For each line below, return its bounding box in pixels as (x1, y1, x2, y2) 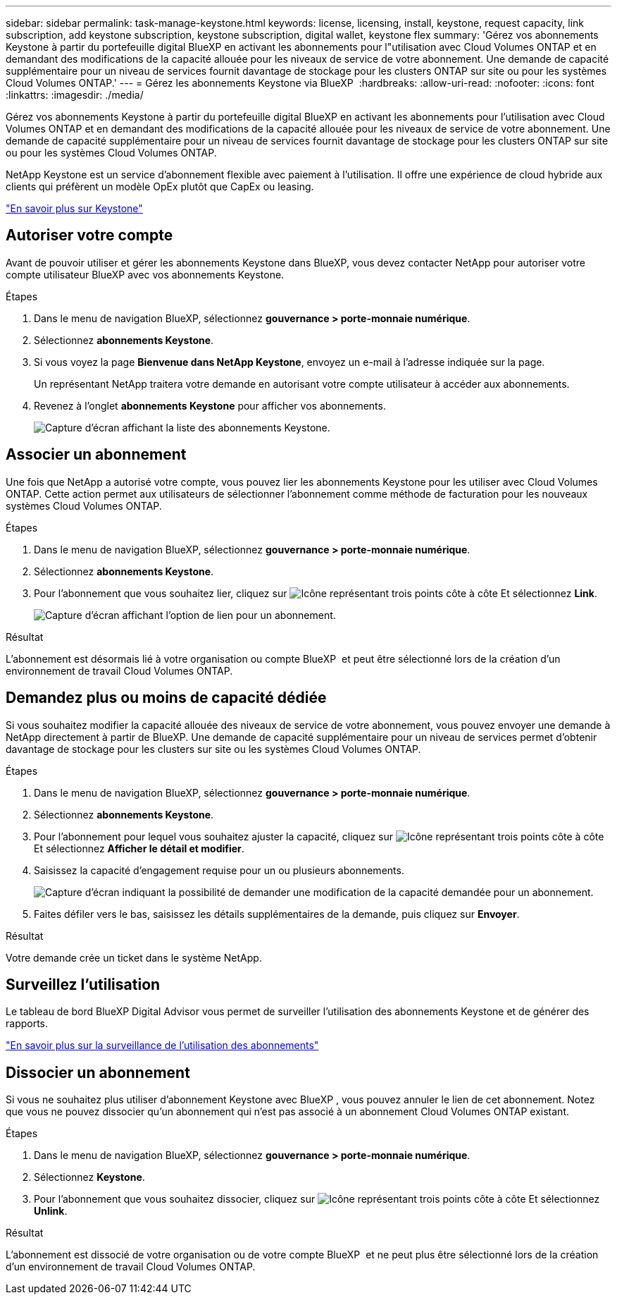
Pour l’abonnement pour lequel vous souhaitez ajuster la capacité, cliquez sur (34, 830, 393, 842)
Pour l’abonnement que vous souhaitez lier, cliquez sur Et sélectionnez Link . (34, 587, 597, 599)
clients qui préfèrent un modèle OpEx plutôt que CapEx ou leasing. (6, 180, 314, 192)
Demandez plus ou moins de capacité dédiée (6, 689, 327, 707)
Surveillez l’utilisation (6, 975, 161, 993)
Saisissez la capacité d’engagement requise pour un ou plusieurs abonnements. (34, 864, 404, 876)
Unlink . (34, 1205, 68, 1218)
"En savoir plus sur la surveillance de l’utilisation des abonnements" (6, 1039, 319, 1052)
